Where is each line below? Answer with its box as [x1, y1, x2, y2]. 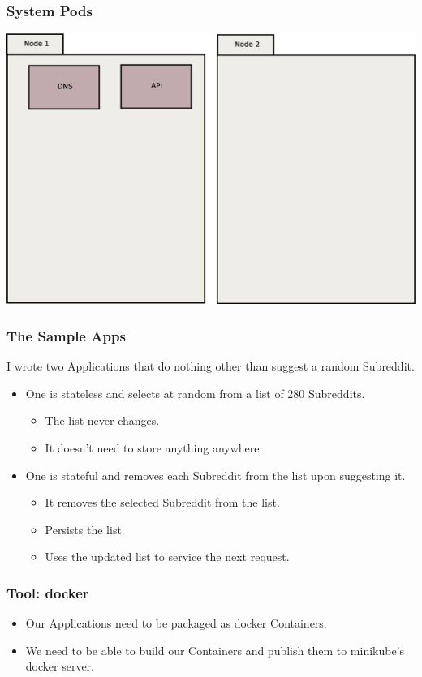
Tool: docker [6, 582, 89, 602]
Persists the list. [45, 521, 125, 538]
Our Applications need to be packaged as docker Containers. [25, 615, 327, 632]
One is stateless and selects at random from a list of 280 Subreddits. [25, 384, 365, 401]
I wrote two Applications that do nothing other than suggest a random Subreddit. [6, 358, 415, 375]
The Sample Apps [6, 325, 126, 345]
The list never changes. [45, 412, 160, 429]
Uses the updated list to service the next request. [45, 548, 290, 565]
